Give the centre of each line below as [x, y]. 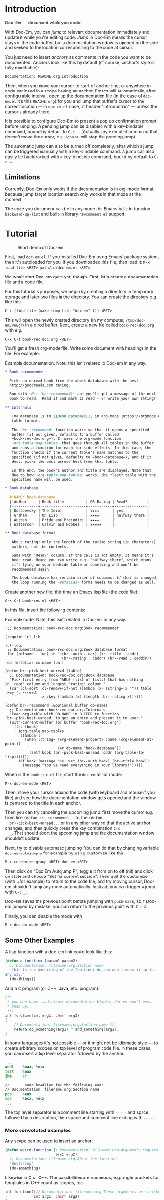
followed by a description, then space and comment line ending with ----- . [81, 1118]
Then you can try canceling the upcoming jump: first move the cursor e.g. [79, 812]
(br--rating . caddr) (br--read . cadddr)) [107, 658]
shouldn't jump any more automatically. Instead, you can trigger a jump [84, 887]
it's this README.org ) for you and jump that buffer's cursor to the [81, 101]
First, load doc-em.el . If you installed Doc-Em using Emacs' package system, [82, 257]
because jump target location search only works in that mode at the [73, 194]
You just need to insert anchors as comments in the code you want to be [78, 57]
